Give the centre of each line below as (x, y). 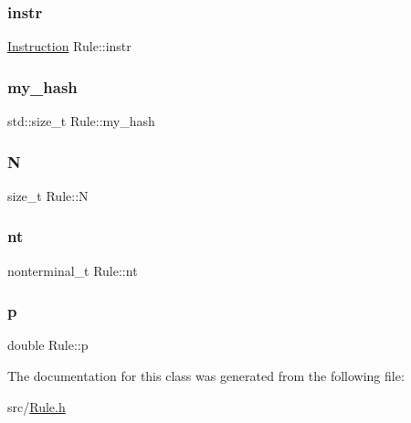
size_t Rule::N (48, 195)
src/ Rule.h (37, 406)
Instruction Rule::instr (69, 46)
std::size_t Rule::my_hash (81, 121)
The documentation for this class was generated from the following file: (206, 376)
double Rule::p (48, 345)
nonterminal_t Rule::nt (73, 270)
